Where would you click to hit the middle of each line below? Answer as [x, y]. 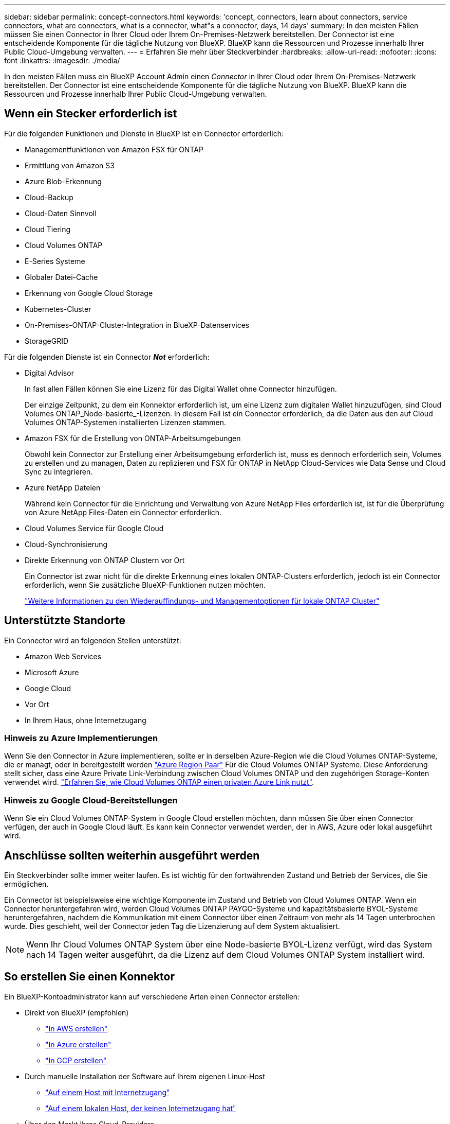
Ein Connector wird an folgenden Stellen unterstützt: [93, 640]
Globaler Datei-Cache [61, 277]
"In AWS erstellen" [77, 1028]
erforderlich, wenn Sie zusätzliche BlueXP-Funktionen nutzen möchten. [145, 585]
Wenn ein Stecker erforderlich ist [91, 114]
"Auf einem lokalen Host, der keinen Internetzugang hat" [141, 1108]
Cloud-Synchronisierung [66, 544]
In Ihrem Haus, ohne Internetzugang [86, 720]
